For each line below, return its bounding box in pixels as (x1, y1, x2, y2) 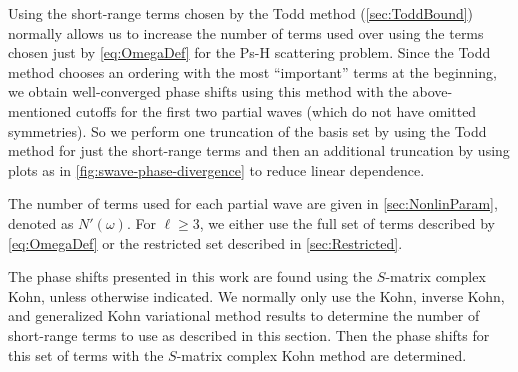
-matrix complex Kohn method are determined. (176, 344, 467, 365)
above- (412, 81, 453, 102)
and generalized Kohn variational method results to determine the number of (8, 305, 480, 326)
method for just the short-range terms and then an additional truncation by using (8, 140, 510, 161)
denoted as (8, 212, 74, 233)
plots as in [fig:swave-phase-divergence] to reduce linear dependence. (8, 159, 425, 180)
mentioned (8, 100, 72, 121)
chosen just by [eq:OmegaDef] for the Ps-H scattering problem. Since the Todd (8, 42, 491, 63)
